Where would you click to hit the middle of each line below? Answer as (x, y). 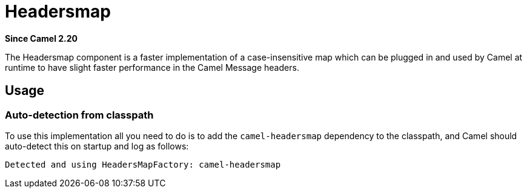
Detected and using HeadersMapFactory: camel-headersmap (143, 164)
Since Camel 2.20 (41, 38)
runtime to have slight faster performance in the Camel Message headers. (152, 67)
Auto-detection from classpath (79, 115)
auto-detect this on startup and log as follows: (97, 146)
